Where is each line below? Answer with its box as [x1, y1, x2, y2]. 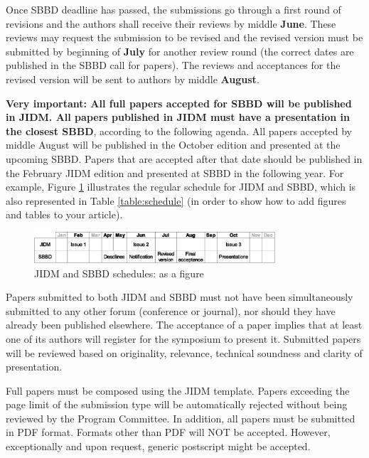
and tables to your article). [6, 207, 123, 222]
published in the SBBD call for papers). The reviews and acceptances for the [6, 58, 341, 73]
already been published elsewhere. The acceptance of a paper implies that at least [6, 317, 363, 332]
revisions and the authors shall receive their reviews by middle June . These [6, 16, 336, 31]
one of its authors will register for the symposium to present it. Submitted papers [6, 331, 361, 346]
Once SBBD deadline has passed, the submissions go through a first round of [6, 2, 341, 16]
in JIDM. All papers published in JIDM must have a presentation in [6, 110, 350, 124]
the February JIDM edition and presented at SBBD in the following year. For [6, 165, 344, 180]
